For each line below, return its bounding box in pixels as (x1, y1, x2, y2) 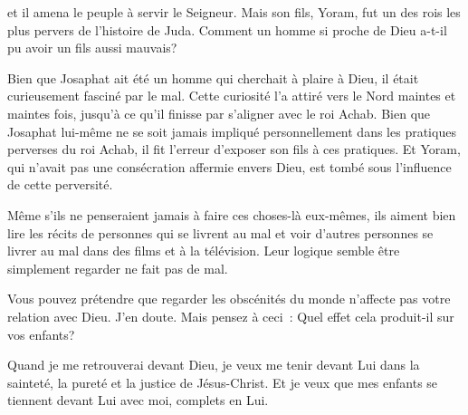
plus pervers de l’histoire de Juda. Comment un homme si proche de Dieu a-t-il (7, 20, 447, 39)
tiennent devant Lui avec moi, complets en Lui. (7, 391, 269, 410)
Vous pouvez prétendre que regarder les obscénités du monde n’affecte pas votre (7, 289, 451, 308)
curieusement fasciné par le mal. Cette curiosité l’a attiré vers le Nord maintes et (7, 86, 456, 105)
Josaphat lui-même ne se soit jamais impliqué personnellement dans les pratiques (7, 121, 456, 140)
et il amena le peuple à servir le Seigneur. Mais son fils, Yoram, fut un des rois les (7, 3, 461, 21)
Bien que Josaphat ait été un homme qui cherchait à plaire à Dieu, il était (7, 68, 419, 87)
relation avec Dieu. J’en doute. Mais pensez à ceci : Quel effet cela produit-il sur (7, 306, 454, 325)
